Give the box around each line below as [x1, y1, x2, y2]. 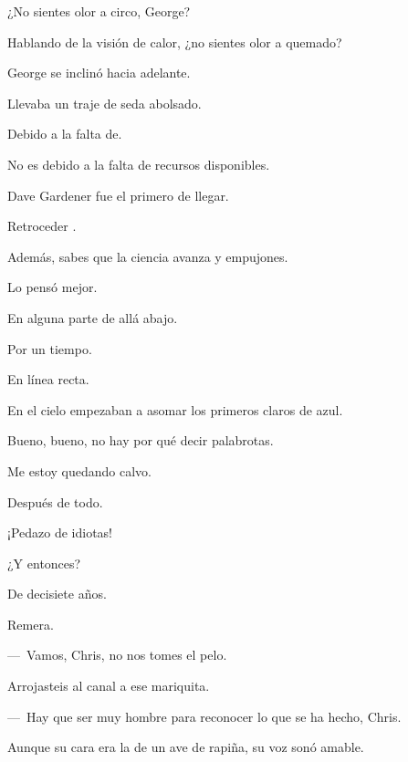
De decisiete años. [7, 584, 107, 603]
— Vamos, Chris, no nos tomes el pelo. [7, 645, 227, 664]
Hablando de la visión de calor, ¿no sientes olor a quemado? [7, 32, 342, 51]
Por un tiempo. [7, 339, 92, 358]
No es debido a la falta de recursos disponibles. [7, 154, 270, 173]
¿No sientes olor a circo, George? [7, 2, 191, 20]
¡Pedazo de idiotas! [7, 523, 112, 542]
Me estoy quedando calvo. [7, 461, 152, 480]
